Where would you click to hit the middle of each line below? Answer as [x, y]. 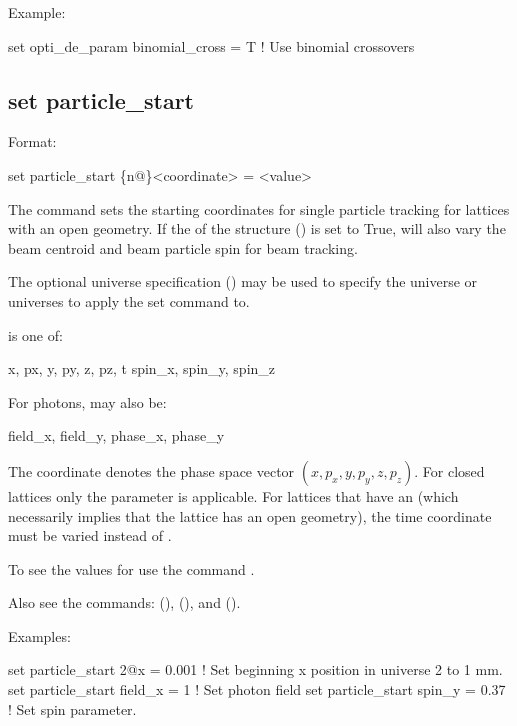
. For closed [449, 470]
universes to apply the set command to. [129, 300]
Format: [32, 141]
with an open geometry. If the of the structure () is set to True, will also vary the [257, 228]
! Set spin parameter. [72, 708]
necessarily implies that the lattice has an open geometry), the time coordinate [250, 515]
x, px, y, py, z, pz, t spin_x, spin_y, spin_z [142, 368]
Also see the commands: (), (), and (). [124, 602]
